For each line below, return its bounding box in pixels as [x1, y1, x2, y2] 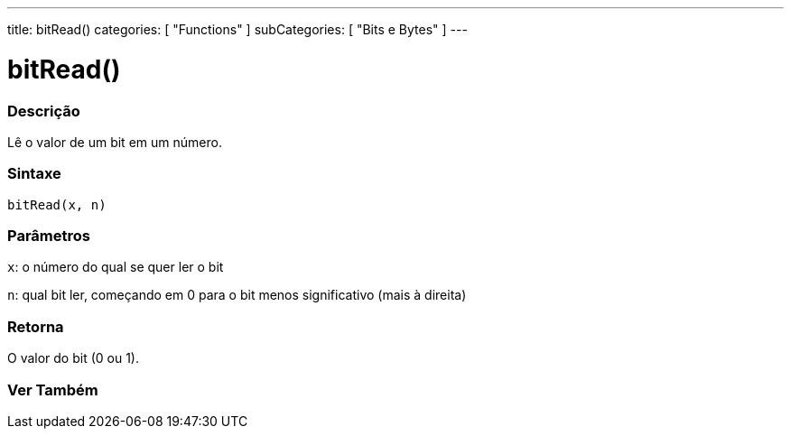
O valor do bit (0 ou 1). [7, 350, 140, 366]
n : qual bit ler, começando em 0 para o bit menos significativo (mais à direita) [7, 287, 467, 303]
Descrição [7, 101, 80, 120]
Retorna [7, 317, 64, 336]
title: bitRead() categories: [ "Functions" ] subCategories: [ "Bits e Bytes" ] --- [7, 22, 468, 37]
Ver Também [7, 380, 98, 399]
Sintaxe [7, 164, 61, 183]
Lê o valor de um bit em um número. [7, 134, 222, 150]
